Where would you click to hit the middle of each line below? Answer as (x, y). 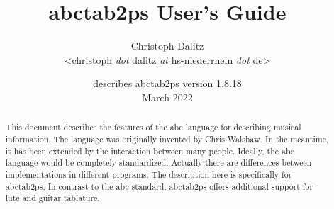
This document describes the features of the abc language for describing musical (153, 127)
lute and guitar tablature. (52, 198)
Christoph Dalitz (167, 46)
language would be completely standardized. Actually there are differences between (158, 163)
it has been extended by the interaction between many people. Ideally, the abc (150, 151)
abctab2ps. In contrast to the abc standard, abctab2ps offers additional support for (159, 186)
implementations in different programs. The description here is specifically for (149, 174)
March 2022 (167, 97)
